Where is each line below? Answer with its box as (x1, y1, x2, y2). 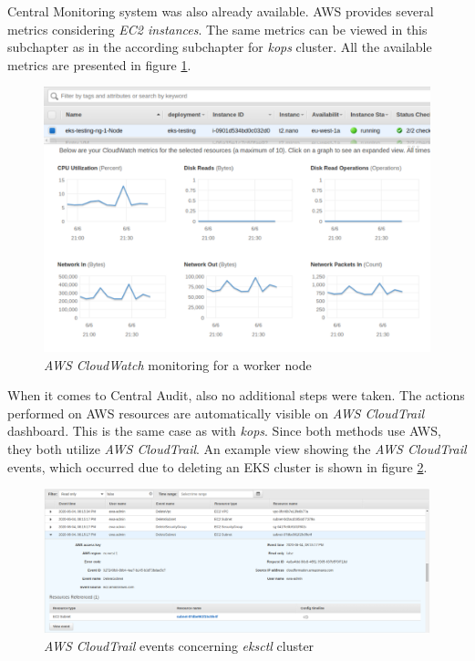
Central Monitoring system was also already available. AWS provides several (7, 2, 434, 20)
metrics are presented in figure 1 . (7, 55, 191, 74)
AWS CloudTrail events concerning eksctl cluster (44, 635, 315, 655)
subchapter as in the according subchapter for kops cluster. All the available (7, 37, 432, 57)
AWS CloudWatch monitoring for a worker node (44, 355, 312, 374)
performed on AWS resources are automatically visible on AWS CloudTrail (7, 403, 425, 422)
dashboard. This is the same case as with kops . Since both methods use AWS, (7, 421, 441, 440)
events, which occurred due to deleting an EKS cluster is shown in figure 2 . (7, 457, 428, 476)
